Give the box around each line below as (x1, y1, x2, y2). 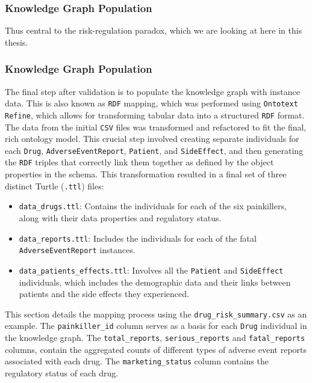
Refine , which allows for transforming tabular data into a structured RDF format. (5, 108, 305, 121)
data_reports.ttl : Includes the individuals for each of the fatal (19, 231, 257, 244)
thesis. (5, 35, 28, 48)
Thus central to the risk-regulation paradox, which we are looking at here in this (5, 24, 302, 37)
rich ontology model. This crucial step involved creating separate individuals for (5, 132, 299, 145)
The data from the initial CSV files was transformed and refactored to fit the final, (5, 120, 307, 133)
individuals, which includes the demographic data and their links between (19, 275, 291, 288)
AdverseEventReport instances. (19, 244, 136, 256)
